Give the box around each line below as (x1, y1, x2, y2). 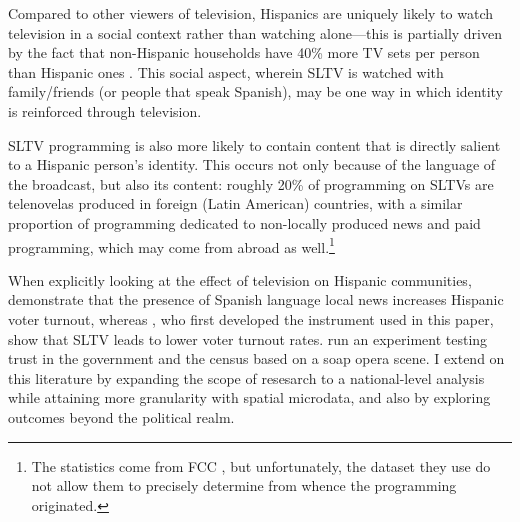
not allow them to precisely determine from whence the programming (31, 475, 457, 496)
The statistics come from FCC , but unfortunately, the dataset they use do (31, 455, 491, 476)
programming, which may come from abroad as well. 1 (8, 233, 335, 257)
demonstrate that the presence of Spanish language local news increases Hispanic (8, 289, 504, 310)
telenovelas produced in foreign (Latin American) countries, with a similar (8, 193, 463, 214)
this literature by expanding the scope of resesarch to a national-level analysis (8, 367, 485, 388)
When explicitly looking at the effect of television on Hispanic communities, (8, 269, 472, 290)
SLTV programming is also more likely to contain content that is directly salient (8, 134, 501, 155)
